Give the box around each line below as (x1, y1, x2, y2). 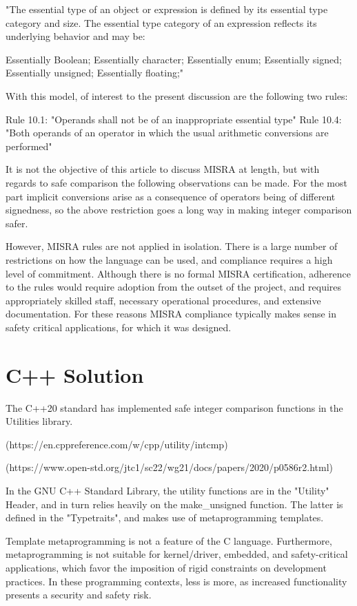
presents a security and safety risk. (6, 587, 152, 602)
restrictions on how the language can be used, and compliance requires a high (6, 252, 333, 267)
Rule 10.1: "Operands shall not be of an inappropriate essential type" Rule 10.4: (6, 112, 342, 126)
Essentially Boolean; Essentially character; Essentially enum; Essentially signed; (6, 52, 342, 66)
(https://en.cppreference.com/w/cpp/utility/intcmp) (6, 437, 228, 451)
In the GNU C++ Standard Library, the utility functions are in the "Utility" (6, 483, 329, 497)
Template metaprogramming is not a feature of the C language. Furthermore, (6, 533, 332, 547)
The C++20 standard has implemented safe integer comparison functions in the (6, 400, 343, 415)
